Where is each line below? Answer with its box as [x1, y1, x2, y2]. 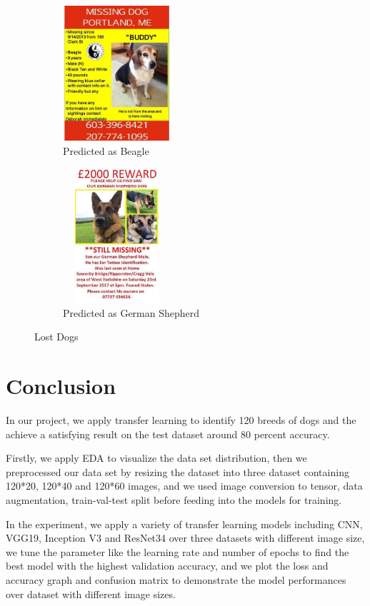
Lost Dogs [34, 329, 79, 344]
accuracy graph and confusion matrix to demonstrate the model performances [6, 572, 346, 587]
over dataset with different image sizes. [6, 586, 176, 601]
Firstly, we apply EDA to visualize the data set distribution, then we [6, 450, 307, 465]
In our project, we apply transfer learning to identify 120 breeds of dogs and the [6, 413, 356, 428]
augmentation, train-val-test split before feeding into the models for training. [6, 493, 342, 507]
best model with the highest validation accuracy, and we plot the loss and [6, 558, 329, 573]
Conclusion [6, 371, 116, 400]
